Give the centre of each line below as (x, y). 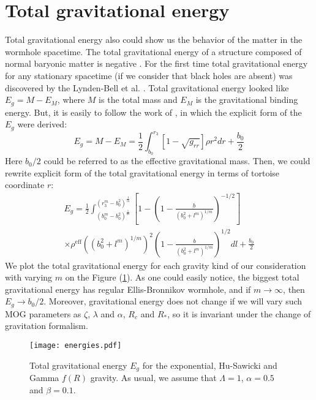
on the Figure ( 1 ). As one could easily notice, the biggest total (182, 277)
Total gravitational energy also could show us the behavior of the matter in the (154, 40)
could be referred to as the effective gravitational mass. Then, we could (177, 161)
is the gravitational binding (247, 100)
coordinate (25, 185)
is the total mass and (138, 100)
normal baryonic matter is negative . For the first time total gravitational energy (156, 63)
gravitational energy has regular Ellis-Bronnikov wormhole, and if (128, 289)
